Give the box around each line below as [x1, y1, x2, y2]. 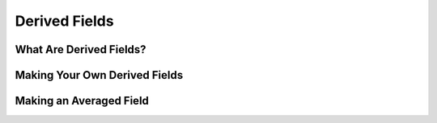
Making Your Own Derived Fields [15, 68, 184, 82]
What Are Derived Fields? [15, 43, 146, 56]
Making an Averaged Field [15, 94, 150, 108]
